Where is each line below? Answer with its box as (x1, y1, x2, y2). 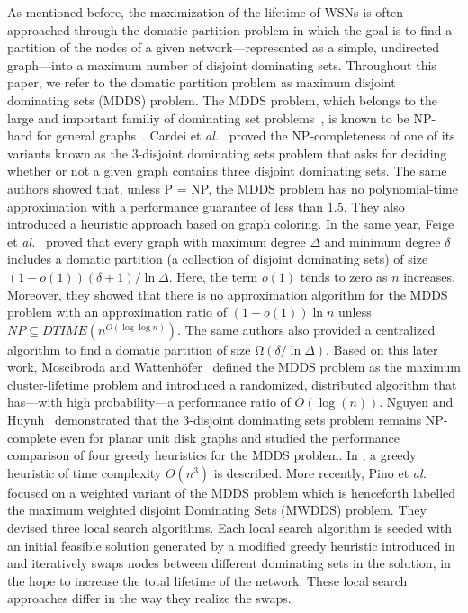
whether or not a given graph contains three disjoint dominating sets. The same (7, 161, 447, 180)
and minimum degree (324, 231, 441, 250)
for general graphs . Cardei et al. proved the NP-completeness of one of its (36, 126, 455, 145)
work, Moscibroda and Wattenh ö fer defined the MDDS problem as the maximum (7, 357, 461, 376)
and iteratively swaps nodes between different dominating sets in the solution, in (7, 554, 451, 572)
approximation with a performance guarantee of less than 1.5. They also (7, 196, 405, 215)
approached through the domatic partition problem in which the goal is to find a (7, 20, 453, 39)
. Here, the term (168, 266, 258, 285)
